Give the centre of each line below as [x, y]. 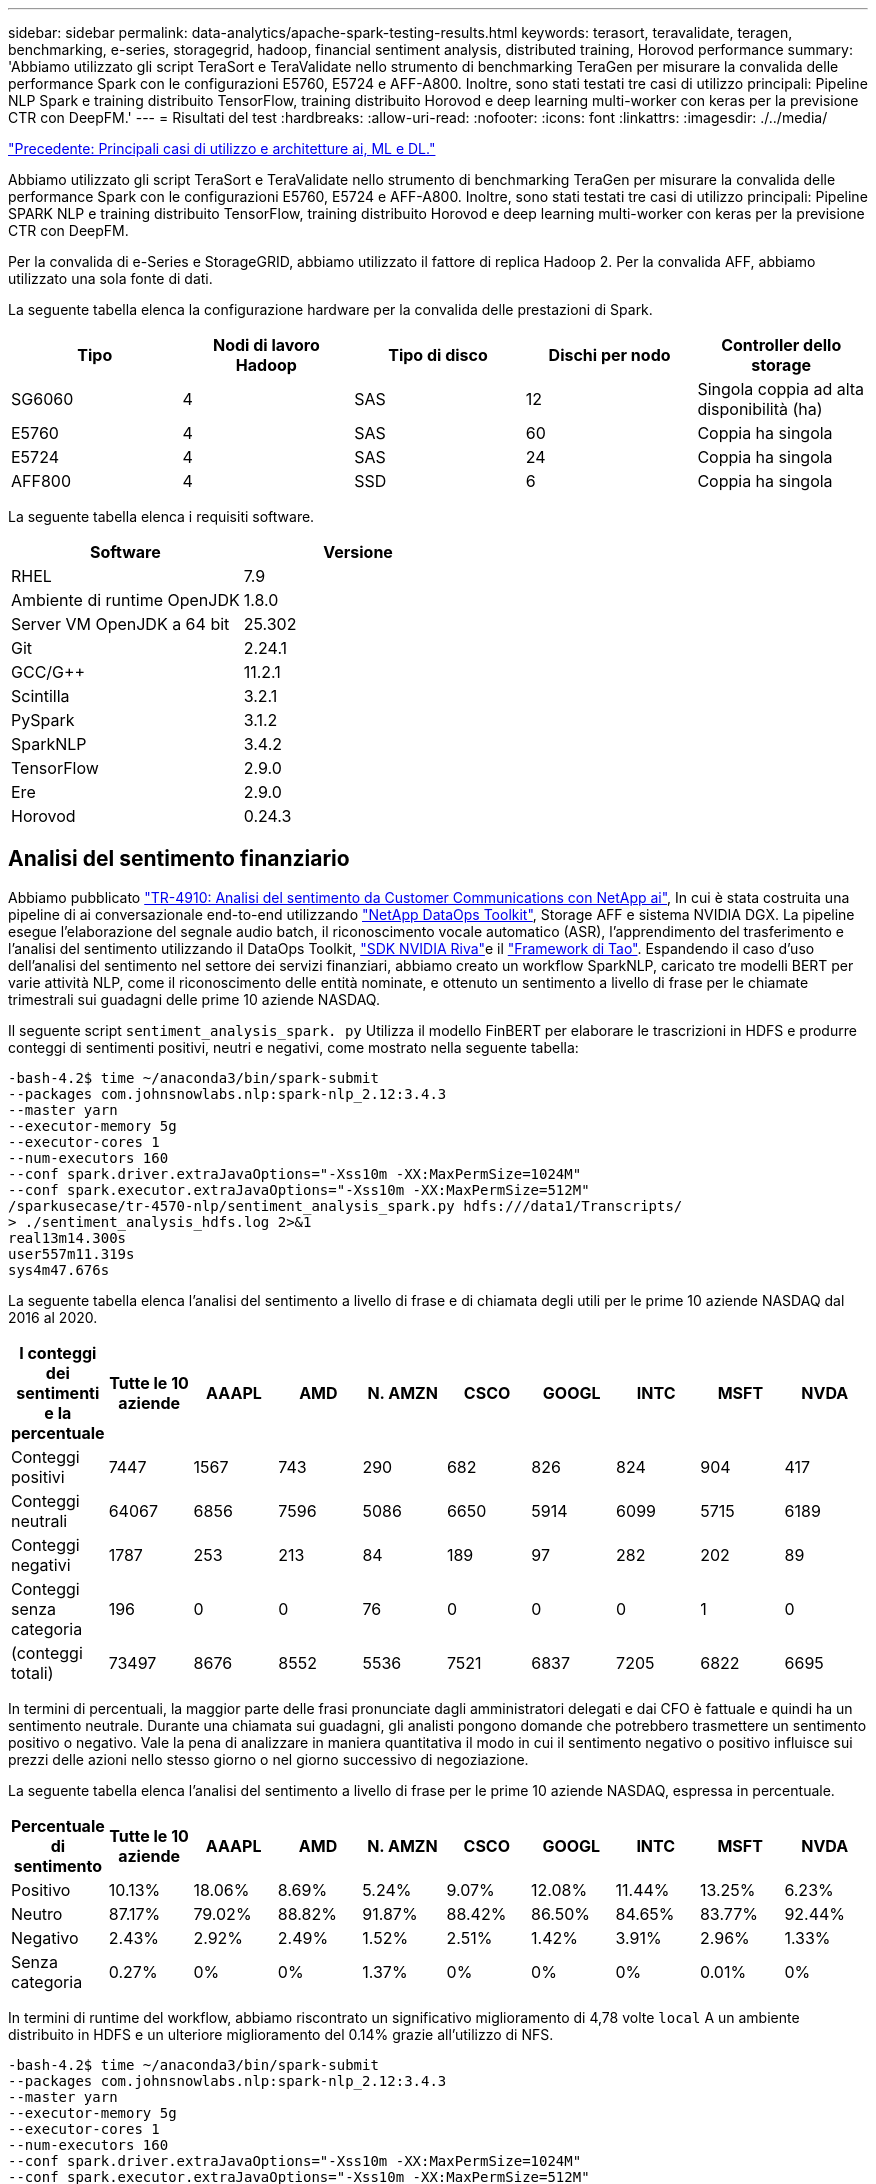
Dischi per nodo [609, 355]
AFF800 [41, 481]
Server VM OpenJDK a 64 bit [120, 624]
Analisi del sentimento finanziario [179, 859]
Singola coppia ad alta [781, 389]
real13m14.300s [67, 1237]
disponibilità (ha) [760, 409]
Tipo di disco [438, 355]
